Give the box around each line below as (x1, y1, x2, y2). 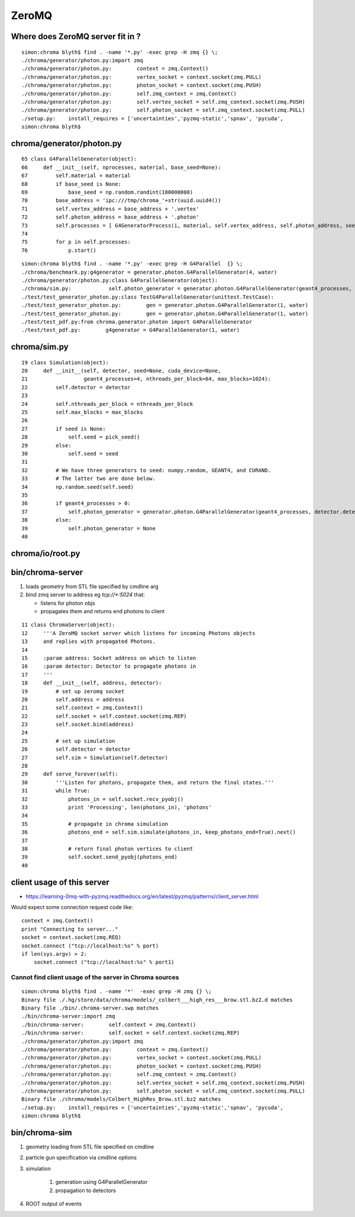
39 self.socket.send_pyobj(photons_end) (21, 854, 177, 860)
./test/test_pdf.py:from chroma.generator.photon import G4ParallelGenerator (21, 318, 253, 325)
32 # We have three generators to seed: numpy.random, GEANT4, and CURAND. (21, 467, 272, 473)
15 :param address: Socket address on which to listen (21, 655, 196, 661)
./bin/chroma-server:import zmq (21, 1013, 115, 1020)
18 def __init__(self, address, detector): (21, 680, 162, 687)
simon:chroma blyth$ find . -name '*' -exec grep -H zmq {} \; (21, 988, 212, 995)
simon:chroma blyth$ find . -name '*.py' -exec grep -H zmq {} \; (21, 49, 218, 56)
